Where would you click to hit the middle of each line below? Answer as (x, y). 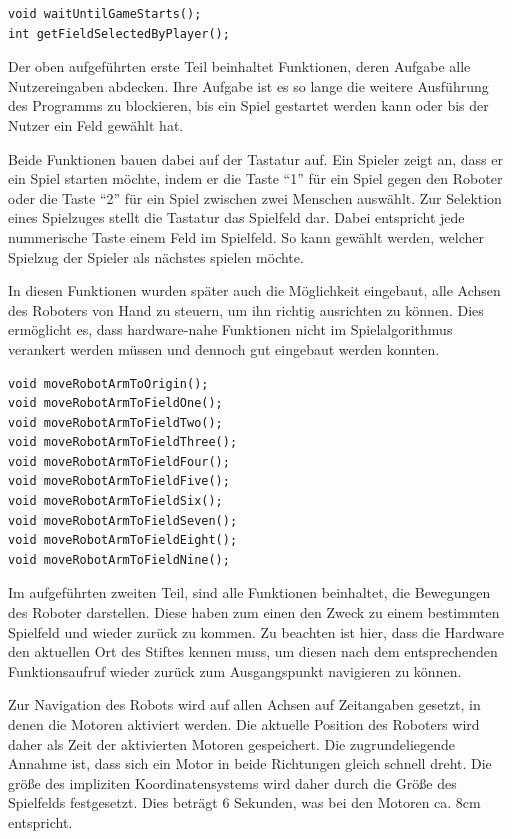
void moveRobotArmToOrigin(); (108, 383)
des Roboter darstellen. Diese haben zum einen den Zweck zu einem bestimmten (254, 612)
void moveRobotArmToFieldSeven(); (123, 520)
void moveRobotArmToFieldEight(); (123, 540)
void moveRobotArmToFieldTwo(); (115, 422)
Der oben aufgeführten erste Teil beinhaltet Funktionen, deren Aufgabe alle (239, 66)
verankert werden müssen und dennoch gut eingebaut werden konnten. (224, 348)
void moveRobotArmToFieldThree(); (123, 442)
